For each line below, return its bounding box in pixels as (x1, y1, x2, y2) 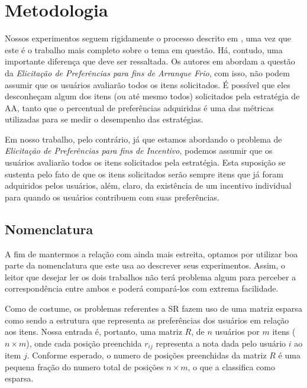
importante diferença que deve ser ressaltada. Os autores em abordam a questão (5, 55, 295, 67)
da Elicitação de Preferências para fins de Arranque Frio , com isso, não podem (5, 66, 290, 79)
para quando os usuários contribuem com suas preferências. (5, 190, 219, 203)
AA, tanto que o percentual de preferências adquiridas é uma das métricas (5, 101, 274, 114)
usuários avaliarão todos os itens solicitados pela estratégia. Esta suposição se (5, 156, 286, 169)
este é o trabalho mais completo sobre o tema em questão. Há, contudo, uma (5, 43, 283, 56)
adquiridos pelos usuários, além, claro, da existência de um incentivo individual (5, 179, 292, 192)
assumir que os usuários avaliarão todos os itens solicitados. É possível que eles (5, 78, 290, 90)
